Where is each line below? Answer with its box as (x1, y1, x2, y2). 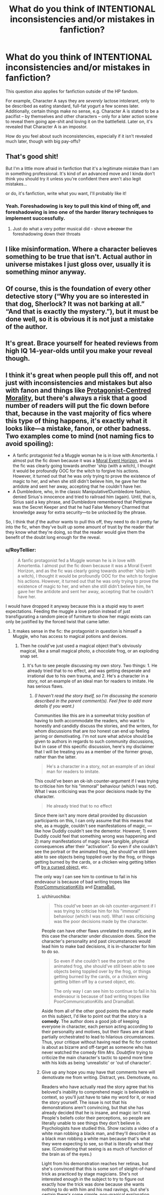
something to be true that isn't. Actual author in (5, 252, 152, 261)
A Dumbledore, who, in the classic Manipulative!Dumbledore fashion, (12, 489, 151, 495)
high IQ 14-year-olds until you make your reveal (5, 347, 153, 355)
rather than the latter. (34, 754, 77, 760)
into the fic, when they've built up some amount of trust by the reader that (5, 524, 154, 530)
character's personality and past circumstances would (41, 938, 151, 944)
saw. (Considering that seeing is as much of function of (41, 1146, 153, 1152)
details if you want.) (34, 703, 74, 709)
